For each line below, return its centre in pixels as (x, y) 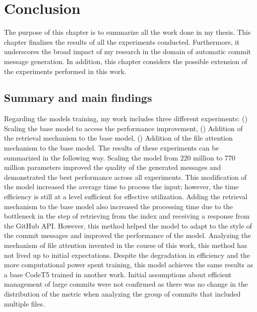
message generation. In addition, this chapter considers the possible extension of (126, 61)
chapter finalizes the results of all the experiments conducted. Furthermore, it (122, 41)
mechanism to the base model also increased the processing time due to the (119, 206)
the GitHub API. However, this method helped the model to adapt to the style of (128, 225)
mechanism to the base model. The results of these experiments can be (112, 148)
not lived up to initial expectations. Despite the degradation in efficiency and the (127, 255)
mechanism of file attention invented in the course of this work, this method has (126, 245)
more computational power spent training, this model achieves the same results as (128, 265)
